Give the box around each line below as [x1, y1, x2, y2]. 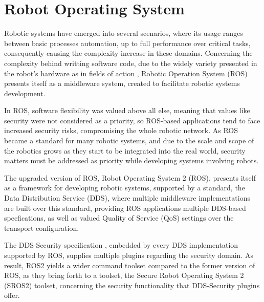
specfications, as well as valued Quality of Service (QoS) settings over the [4, 212, 234, 223]
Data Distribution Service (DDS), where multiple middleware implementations [4, 192, 250, 203]
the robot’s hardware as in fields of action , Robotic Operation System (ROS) [4, 68, 248, 78]
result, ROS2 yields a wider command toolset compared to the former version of [4, 260, 255, 270]
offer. [4, 290, 20, 300]
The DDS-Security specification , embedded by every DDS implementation [4, 240, 238, 250]
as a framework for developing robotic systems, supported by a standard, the [4, 182, 245, 193]
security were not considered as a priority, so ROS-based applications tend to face [4, 115, 260, 125]
